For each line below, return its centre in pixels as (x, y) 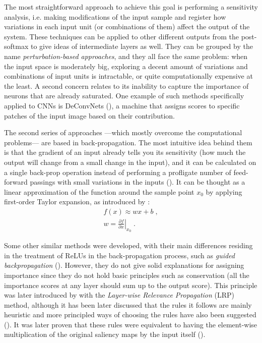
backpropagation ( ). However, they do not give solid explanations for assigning (124, 265)
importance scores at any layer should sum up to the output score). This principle (131, 285)
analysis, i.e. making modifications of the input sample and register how (115, 16)
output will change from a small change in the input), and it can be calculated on (130, 162)
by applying (224, 191)
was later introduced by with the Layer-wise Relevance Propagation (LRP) (119, 295)
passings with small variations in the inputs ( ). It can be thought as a (138, 182)
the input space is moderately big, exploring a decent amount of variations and (126, 66)
